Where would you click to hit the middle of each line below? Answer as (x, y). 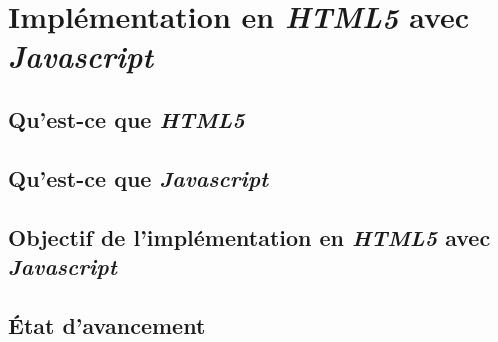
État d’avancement (107, 324)
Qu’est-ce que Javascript (138, 177)
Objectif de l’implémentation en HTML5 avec (249, 236)
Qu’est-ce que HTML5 (126, 118)
